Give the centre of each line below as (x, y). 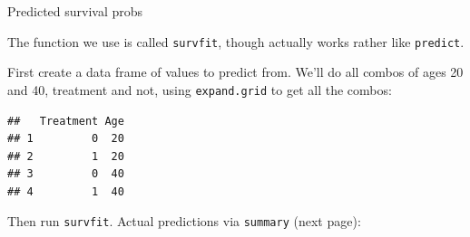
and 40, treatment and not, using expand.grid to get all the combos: (200, 89)
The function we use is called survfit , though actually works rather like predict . (236, 41)
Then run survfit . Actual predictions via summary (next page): (184, 221)
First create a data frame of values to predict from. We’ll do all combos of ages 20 (235, 72)
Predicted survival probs (75, 11)
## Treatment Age (66, 121)
